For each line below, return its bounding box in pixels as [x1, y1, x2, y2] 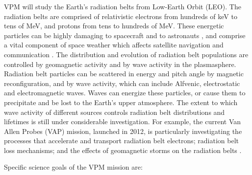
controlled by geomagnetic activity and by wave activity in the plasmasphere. [4, 59, 236, 69]
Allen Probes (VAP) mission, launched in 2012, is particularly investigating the [4, 126, 242, 136]
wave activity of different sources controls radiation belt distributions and [4, 107, 225, 117]
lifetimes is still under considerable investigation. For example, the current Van [4, 116, 241, 127]
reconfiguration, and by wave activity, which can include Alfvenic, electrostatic [4, 78, 240, 88]
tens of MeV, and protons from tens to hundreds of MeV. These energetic [4, 21, 224, 31]
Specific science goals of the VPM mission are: [4, 161, 143, 172]
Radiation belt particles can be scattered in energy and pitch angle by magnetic [4, 68, 244, 79]
